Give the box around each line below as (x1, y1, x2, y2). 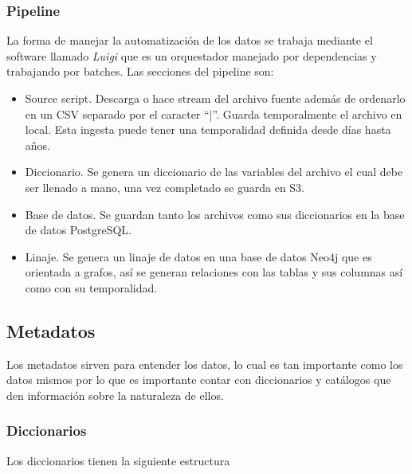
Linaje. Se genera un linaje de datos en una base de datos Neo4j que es (25, 248, 372, 264)
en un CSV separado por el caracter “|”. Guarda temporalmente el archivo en (25, 105, 402, 122)
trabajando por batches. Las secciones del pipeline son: (6, 63, 274, 80)
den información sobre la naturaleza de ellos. (6, 386, 224, 403)
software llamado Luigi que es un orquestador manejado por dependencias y (6, 47, 377, 64)
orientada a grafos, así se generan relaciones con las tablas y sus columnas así (25, 264, 403, 280)
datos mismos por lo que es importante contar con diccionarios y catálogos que (6, 371, 391, 388)
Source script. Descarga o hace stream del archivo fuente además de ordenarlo (25, 90, 406, 106)
